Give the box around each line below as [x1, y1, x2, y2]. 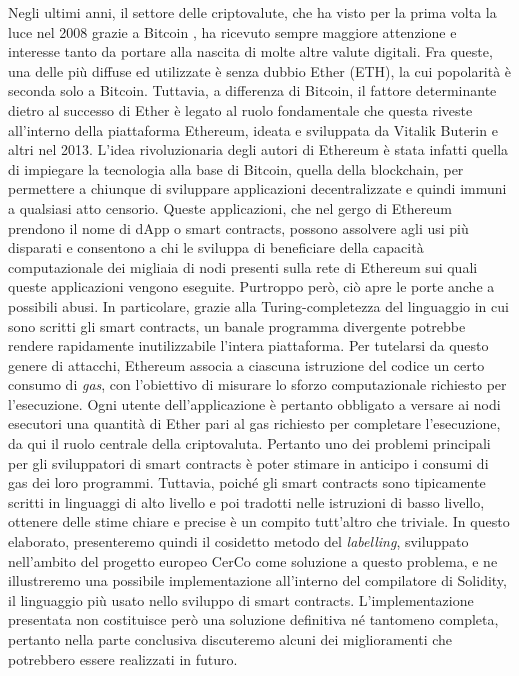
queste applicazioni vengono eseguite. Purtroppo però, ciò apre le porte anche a [8, 276, 495, 297]
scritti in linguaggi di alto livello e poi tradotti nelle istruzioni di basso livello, [8, 491, 485, 512]
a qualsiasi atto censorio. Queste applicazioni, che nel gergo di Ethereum [8, 197, 452, 218]
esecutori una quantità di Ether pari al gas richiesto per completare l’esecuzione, [8, 413, 501, 434]
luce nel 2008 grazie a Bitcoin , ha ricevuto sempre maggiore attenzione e [8, 21, 457, 42]
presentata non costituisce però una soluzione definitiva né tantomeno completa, [8, 609, 499, 630]
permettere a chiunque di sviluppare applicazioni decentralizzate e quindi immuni [8, 178, 507, 199]
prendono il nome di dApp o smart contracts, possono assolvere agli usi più [8, 217, 469, 238]
